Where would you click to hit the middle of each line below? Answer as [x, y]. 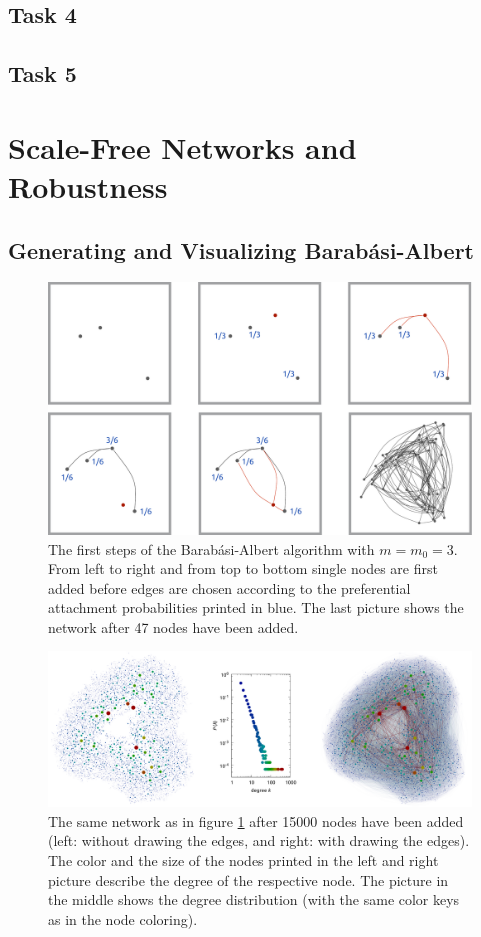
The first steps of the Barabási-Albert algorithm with [211, 548]
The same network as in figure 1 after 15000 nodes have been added [256, 820]
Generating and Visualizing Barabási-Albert [241, 249]
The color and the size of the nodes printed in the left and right [243, 859]
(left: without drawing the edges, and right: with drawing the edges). [259, 840]
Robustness [88, 185]
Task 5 [42, 73]
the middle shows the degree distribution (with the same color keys [254, 899]
